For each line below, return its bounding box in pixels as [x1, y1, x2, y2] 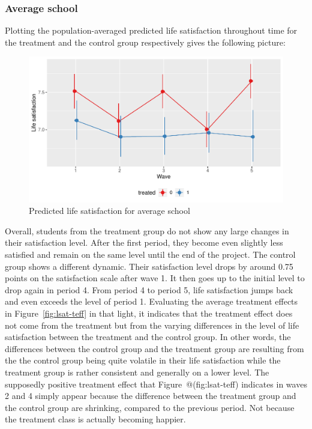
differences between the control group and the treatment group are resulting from [5, 342, 304, 354]
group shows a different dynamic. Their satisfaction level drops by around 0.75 [5, 260, 293, 272]
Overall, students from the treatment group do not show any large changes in [5, 224, 289, 237]
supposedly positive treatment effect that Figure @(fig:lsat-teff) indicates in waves [5, 377, 307, 390]
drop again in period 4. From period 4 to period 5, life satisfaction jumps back [5, 283, 293, 296]
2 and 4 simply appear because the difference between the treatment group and [5, 389, 296, 402]
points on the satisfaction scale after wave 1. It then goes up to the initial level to [5, 272, 305, 284]
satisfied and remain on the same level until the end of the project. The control [5, 248, 296, 260]
